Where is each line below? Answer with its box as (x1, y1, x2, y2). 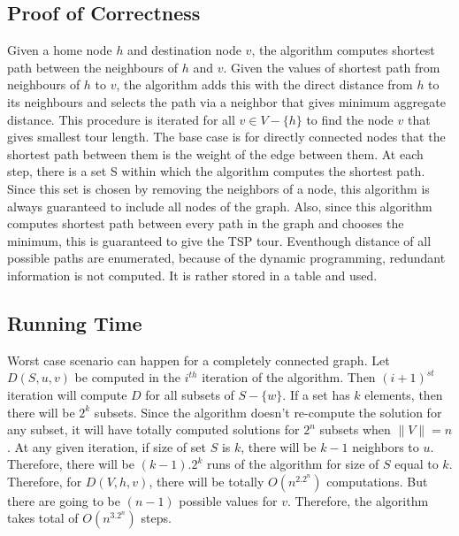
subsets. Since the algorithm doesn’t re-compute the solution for (94, 402, 442, 421)
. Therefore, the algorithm (287, 491, 429, 509)
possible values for (179, 491, 278, 509)
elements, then (364, 385, 443, 403)
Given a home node (7, 41, 112, 59)
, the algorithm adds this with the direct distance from (116, 75, 413, 94)
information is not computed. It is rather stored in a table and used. (7, 265, 378, 284)
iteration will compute (7, 385, 127, 403)
